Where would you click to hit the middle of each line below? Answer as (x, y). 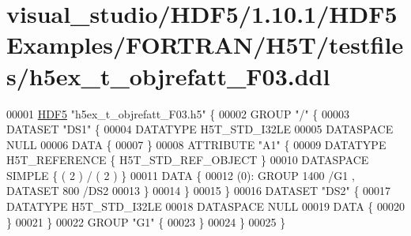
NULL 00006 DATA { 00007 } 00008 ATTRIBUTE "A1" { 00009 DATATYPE (196, 144)
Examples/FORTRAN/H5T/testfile (205, 45)
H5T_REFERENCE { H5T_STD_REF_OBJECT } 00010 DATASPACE (188, 160)
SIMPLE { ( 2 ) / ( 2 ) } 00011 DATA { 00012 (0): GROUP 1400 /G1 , (181, 175)
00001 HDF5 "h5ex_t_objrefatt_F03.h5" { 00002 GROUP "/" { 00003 (178, 113)
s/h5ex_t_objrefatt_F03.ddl (168, 75)
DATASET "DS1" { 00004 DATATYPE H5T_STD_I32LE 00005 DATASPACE (200, 129)
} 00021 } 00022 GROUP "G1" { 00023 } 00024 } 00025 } (146, 221)
